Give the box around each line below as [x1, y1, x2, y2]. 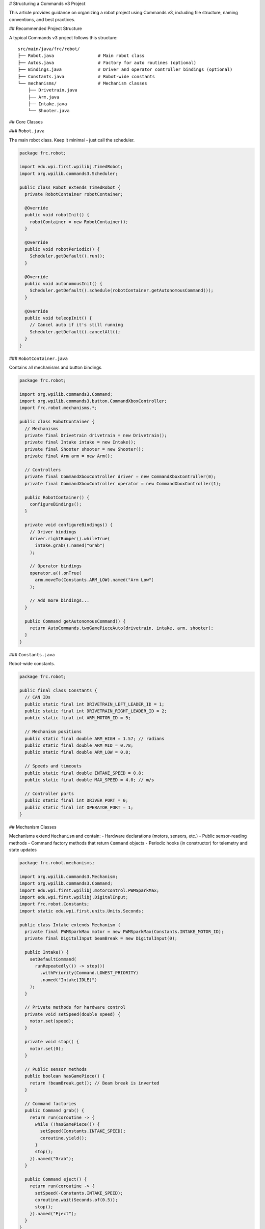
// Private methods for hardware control [25, 1004, 126, 1010]
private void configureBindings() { [25, 522, 113, 528]
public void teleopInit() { [25, 315, 92, 321]
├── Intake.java [27, 101, 67, 107]
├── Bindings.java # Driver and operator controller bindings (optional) [18, 67, 233, 72]
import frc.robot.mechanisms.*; [19, 405, 98, 410]
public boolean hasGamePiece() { [25, 1073, 105, 1079]
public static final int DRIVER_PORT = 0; [25, 798, 129, 803]
